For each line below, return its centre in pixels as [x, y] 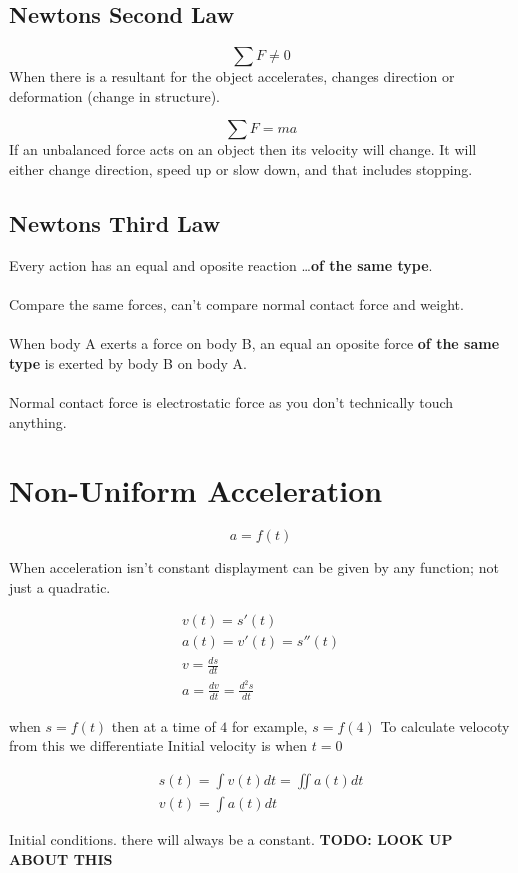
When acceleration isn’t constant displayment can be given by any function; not [254, 567]
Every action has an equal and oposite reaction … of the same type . [221, 264]
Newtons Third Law [115, 222]
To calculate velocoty [445, 725]
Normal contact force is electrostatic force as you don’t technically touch [231, 401]
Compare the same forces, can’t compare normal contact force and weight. [236, 303]
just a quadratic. [60, 586]
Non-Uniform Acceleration [196, 490]
